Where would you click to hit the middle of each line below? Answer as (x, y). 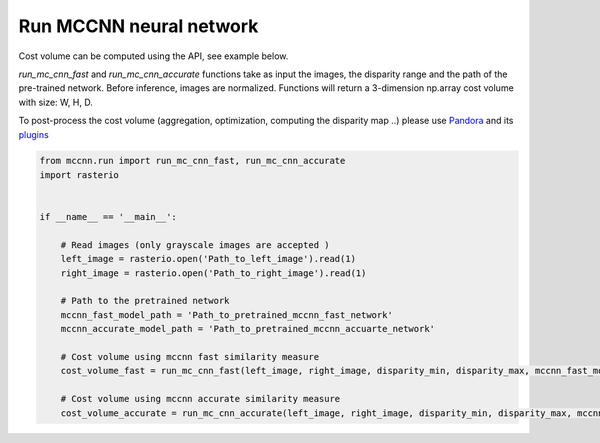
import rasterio (79, 174)
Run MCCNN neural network (138, 26)
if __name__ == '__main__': (108, 217)
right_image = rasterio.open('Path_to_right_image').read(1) (213, 273)
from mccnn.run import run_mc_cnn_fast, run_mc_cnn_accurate (192, 161)
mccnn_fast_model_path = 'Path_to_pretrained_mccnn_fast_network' (227, 314)
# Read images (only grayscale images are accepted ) (195, 244)
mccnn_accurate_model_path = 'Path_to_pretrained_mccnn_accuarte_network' (247, 329)
